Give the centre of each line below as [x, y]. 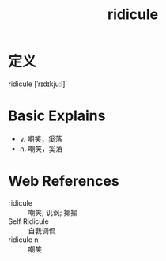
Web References [64, 182]
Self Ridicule [28, 221]
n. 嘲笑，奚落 [41, 149]
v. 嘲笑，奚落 [41, 138]
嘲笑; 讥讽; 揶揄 [53, 212]
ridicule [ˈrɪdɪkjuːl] [37, 84]
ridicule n [23, 240]
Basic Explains [57, 116]
